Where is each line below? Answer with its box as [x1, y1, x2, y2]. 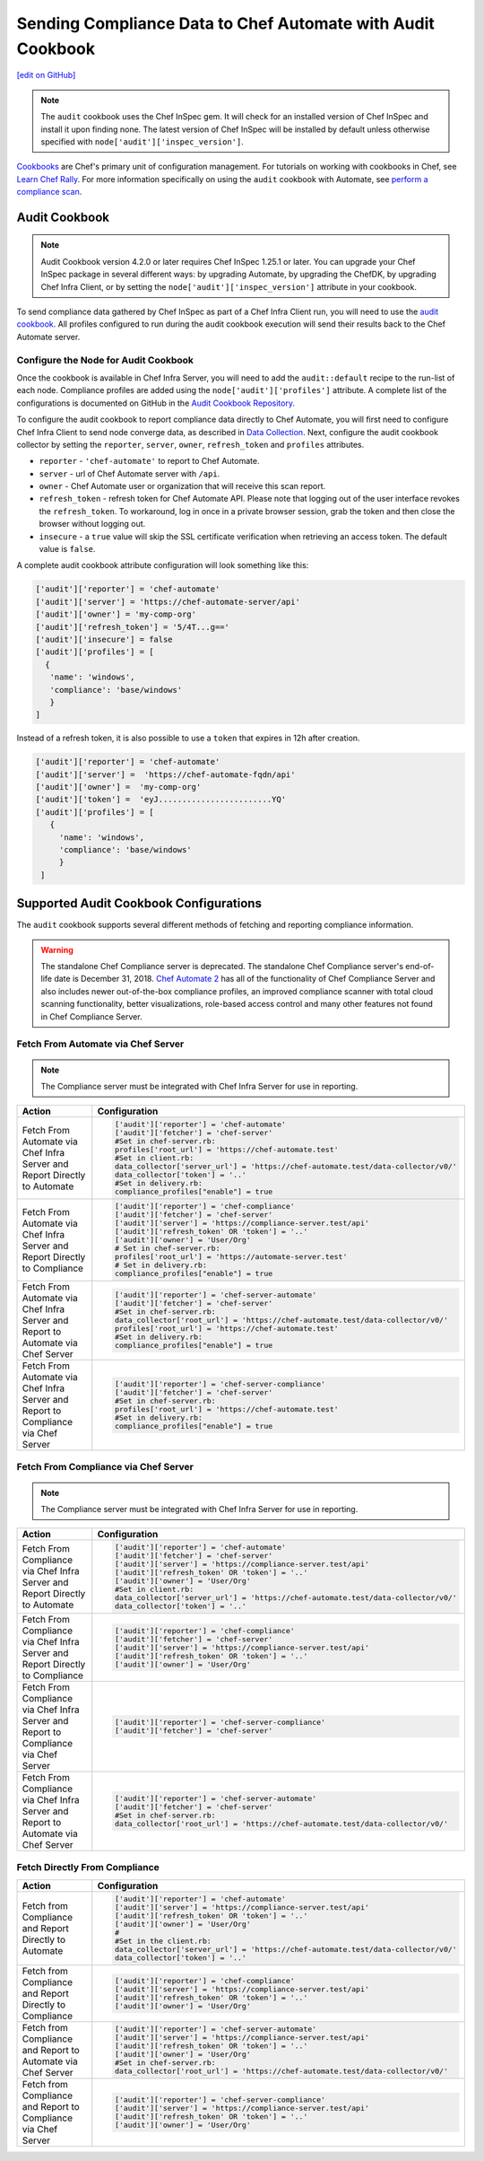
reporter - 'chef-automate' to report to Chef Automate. [39, 456, 260, 467]
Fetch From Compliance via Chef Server [16, 1461, 194, 1474]
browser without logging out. [39, 519, 146, 529]
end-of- [404, 961, 435, 972]
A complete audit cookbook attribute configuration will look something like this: [16, 560, 309, 571]
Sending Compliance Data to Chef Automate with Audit [16, 13, 435, 33]
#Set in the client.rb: [114, 1936, 212, 1946]
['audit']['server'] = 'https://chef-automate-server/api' [35, 597, 300, 607]
